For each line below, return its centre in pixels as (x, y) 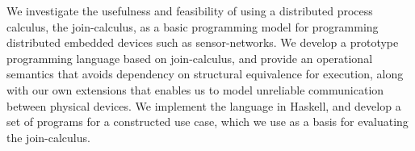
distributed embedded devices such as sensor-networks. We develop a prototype (203, 42)
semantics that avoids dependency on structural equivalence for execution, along (205, 74)
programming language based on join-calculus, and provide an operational (190, 58)
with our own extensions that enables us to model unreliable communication (195, 89)
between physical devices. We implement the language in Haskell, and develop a (204, 105)
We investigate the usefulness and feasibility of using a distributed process (190, 10)
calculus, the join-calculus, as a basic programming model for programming (193, 26)
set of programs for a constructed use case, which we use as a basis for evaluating (207, 122)
